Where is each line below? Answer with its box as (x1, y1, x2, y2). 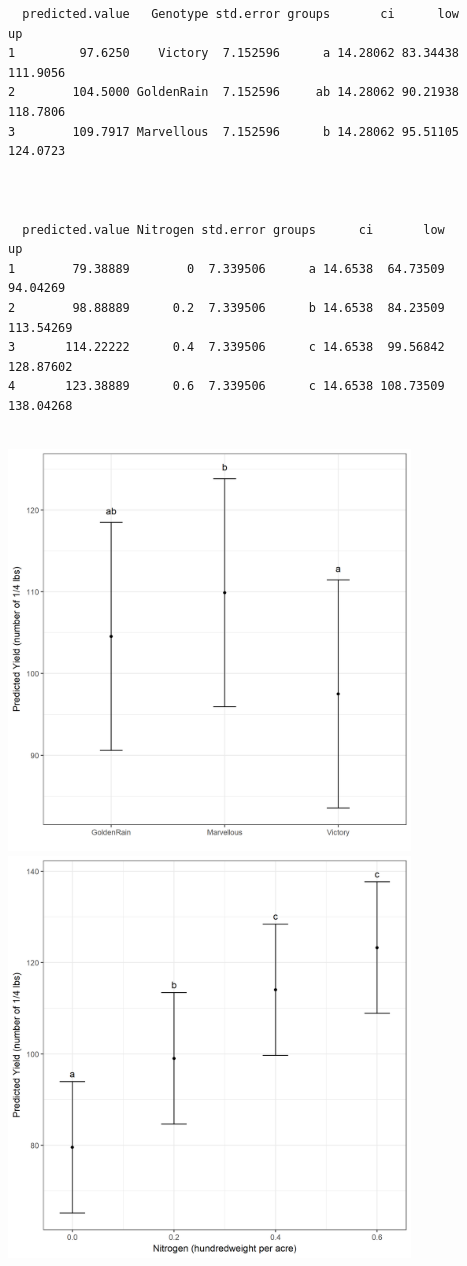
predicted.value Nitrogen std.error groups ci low (22, 222, 445, 237)
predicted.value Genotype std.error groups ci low (22, 7, 460, 21)
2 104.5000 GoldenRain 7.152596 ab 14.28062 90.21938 (8, 85, 460, 100)
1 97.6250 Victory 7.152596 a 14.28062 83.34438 (8, 46, 460, 61)
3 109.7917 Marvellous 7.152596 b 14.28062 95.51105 (8, 124, 460, 139)
